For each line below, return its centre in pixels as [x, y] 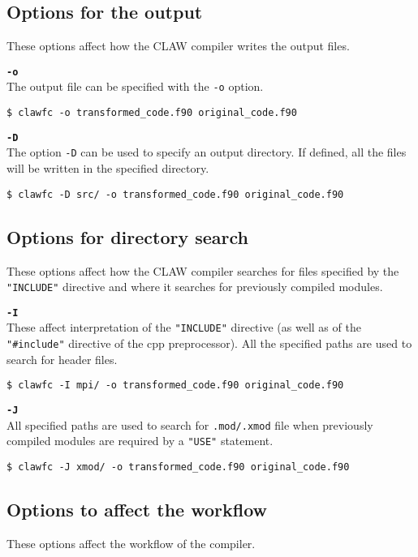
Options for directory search [128, 236]
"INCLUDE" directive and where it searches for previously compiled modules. [195, 287]
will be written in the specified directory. [108, 168]
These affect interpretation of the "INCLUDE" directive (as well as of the [184, 327]
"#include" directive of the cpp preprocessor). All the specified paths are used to [209, 343]
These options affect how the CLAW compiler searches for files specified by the [203, 270]
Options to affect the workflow [137, 510]
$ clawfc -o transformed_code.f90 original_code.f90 [152, 113]
